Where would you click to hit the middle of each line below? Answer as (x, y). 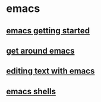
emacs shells (31, 91)
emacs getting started (48, 31)
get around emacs (40, 50)
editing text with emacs (50, 71)
